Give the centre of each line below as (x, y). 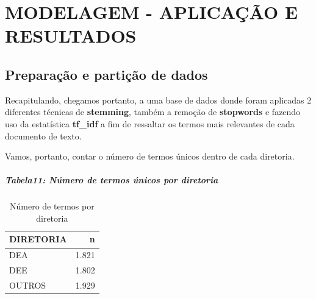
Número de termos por (52, 206)
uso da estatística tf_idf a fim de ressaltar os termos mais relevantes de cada (150, 123)
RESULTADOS (71, 36)
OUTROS (28, 285)
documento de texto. (43, 135)
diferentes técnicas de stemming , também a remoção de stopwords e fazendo (153, 112)
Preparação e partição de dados (106, 74)
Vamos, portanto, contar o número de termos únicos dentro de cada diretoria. (150, 156)
